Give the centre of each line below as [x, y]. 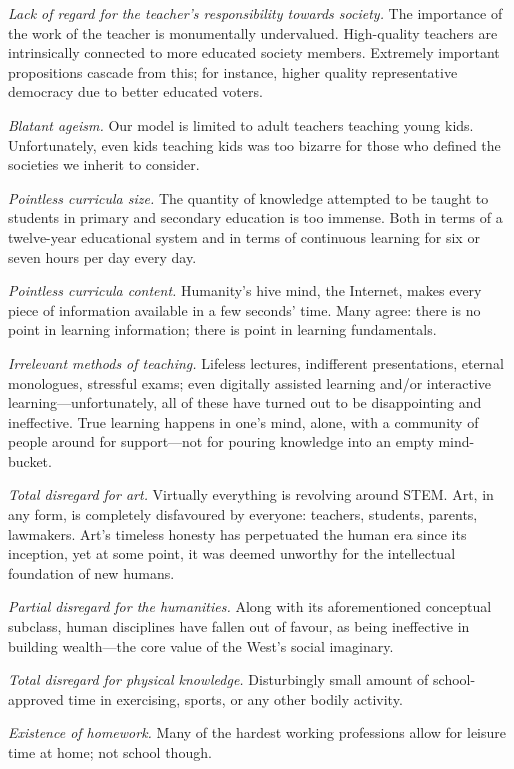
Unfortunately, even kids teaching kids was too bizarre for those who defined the [254, 144]
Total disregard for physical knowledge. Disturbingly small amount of [218, 679]
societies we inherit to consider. [104, 164]
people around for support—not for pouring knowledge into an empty [221, 441]
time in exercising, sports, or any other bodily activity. [235, 698]
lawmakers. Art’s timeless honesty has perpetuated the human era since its [237, 533]
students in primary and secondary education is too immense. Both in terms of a [255, 217]
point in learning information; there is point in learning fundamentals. [222, 329]
